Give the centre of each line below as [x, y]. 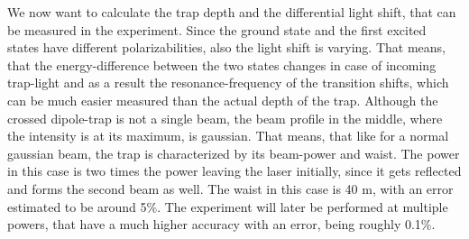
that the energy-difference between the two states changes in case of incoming [222, 64]
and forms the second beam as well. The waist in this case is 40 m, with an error [230, 188]
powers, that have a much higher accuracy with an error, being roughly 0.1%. [221, 224]
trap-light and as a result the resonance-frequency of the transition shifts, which [228, 83]
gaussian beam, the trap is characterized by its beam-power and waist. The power [234, 153]
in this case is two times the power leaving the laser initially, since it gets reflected [234, 171]
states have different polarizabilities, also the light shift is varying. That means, [226, 47]
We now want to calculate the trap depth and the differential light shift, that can [232, 12]
